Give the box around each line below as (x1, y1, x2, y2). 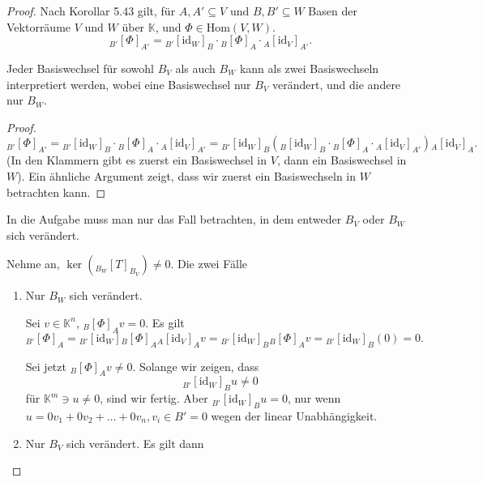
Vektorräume (6, 18, 71, 35)
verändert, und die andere (272, 75, 401, 92)
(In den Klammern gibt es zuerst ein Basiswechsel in (6, 151, 267, 168)
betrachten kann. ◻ (6, 183, 106, 200)
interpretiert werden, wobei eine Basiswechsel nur (6, 75, 251, 92)
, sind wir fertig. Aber (100, 390, 208, 407)
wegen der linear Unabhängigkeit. (211, 407, 378, 424)
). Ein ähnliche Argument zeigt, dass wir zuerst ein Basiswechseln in (17, 167, 357, 184)
